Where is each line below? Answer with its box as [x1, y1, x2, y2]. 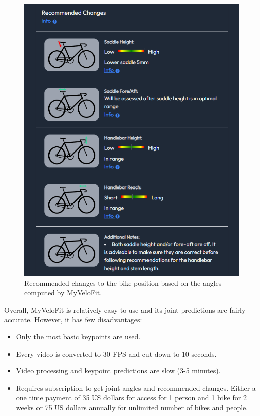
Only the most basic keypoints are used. [16, 331, 141, 342]
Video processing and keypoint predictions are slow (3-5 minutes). [16, 365, 221, 376]
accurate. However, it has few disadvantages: [4, 314, 142, 325]
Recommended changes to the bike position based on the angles [24, 277, 222, 288]
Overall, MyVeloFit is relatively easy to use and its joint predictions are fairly [4, 304, 246, 315]
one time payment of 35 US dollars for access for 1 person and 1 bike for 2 [16, 392, 247, 403]
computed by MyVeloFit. [24, 287, 102, 298]
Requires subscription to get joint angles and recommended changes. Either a [16, 382, 256, 393]
